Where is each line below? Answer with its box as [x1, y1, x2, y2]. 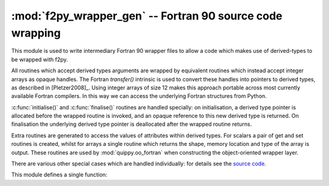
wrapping [11, 26, 61, 40]
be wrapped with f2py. [11, 55, 68, 63]
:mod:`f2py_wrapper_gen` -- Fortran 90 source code [11, 9, 283, 22]
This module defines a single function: [11, 171, 108, 179]
